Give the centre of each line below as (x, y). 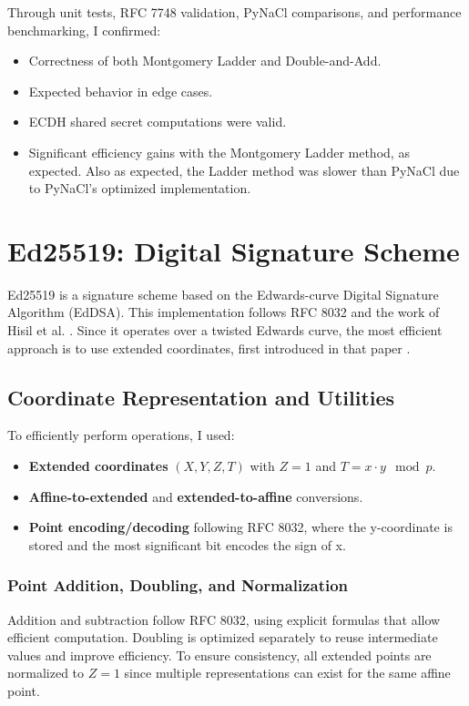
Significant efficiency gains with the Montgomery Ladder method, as (219, 152)
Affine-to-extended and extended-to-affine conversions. (196, 496)
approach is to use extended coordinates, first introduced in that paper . (209, 348)
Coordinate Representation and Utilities (201, 397)
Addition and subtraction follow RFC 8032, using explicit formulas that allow (224, 619)
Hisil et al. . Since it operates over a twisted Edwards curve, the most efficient (225, 330)
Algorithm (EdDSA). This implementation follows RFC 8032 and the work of (224, 312)
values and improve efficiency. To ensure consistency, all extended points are (219, 655)
